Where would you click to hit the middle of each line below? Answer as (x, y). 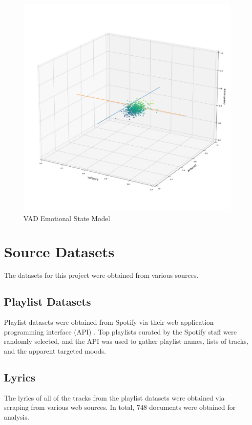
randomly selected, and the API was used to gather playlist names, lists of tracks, (126, 341)
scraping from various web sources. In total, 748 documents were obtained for (120, 407)
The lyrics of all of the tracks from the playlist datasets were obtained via (114, 397)
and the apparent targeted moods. (55, 350)
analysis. (17, 416)
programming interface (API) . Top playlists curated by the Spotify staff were (120, 331)
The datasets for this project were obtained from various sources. (101, 275)
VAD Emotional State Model (67, 218)
